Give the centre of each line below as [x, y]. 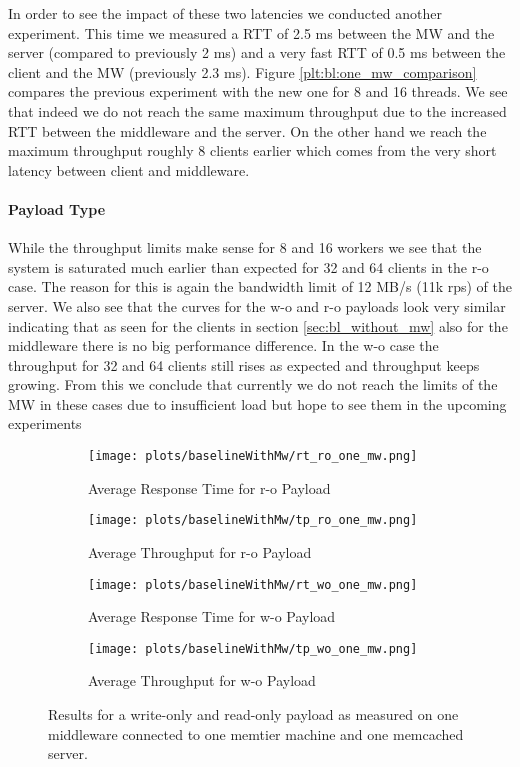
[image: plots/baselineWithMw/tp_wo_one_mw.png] [253, 648]
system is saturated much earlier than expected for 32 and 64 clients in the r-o [248, 266]
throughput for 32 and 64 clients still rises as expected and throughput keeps [244, 364]
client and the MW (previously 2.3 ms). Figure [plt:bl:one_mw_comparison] [242, 71]
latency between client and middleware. [129, 169]
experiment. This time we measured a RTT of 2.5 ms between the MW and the [251, 32]
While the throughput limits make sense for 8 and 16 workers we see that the [245, 247]
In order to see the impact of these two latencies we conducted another [225, 13]
